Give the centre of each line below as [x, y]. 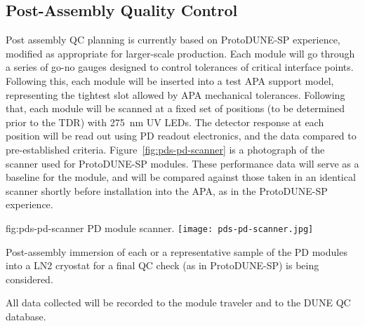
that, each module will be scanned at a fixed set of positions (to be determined [175, 108]
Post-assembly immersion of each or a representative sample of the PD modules [177, 251]
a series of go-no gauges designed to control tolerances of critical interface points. [180, 67]
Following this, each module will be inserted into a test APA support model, [170, 80]
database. [26, 316]
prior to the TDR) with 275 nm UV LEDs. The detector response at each [165, 122]
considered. [29, 279]
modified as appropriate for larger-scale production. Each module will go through [180, 53]
